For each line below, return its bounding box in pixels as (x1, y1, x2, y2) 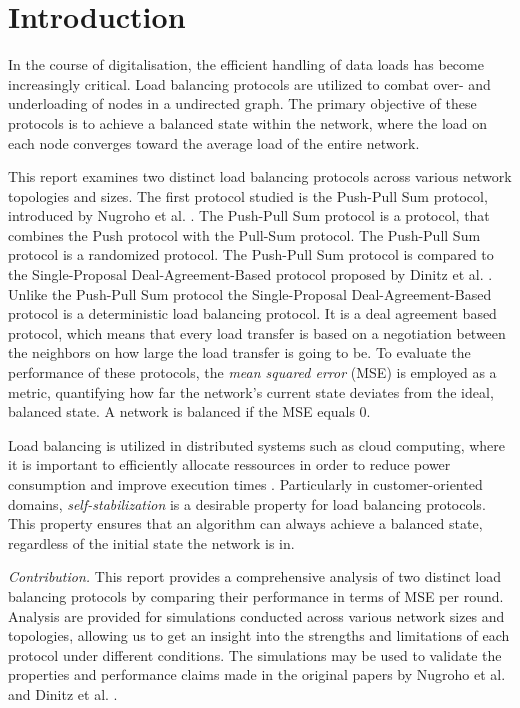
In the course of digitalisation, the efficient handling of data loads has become (8, 54, 484, 75)
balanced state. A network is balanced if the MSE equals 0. (8, 401, 371, 422)
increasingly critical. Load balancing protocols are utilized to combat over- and (8, 73, 491, 94)
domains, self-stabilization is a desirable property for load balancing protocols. (8, 493, 486, 514)
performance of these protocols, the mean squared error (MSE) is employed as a (8, 362, 497, 383)
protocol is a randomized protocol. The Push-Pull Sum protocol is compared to (8, 244, 494, 265)
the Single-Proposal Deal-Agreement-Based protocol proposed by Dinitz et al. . (8, 264, 493, 285)
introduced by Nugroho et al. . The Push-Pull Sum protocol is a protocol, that (8, 205, 490, 226)
